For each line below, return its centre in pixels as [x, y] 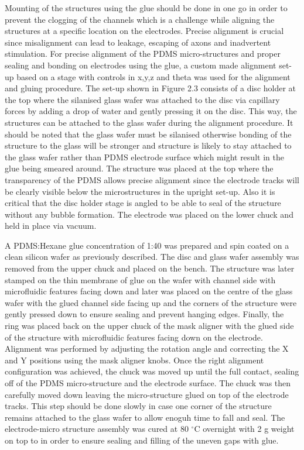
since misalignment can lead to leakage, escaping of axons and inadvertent [138, 42]
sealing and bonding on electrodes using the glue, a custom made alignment [141, 65]
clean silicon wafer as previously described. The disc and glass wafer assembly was [152, 257]
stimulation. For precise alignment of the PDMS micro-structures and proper [143, 54]
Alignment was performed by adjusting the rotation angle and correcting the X [147, 348]
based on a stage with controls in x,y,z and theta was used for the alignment [153, 76]
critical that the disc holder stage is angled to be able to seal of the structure [143, 203]
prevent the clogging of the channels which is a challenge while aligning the [140, 19]
